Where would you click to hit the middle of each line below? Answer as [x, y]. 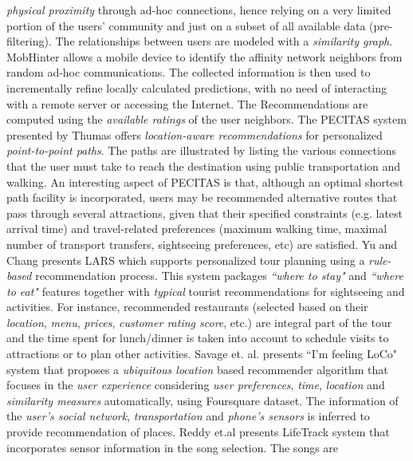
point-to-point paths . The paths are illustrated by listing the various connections [202, 150]
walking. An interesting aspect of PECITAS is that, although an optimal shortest [205, 181]
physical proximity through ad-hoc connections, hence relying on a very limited [199, 10]
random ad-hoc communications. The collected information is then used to [189, 72]
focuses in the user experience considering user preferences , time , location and [196, 385]
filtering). [29, 41]
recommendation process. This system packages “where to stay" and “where [219, 276]
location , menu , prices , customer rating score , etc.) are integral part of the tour [199, 322]
